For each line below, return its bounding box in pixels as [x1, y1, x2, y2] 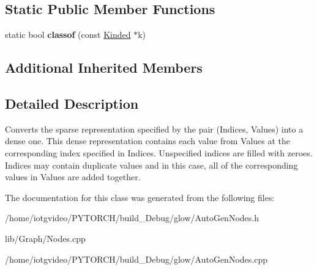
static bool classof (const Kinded [5, 28, 131, 41]
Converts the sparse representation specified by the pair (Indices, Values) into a [5, 122, 304, 135]
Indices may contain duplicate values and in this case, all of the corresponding [5, 158, 298, 171]
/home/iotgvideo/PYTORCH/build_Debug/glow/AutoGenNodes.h [5, 211, 259, 224]
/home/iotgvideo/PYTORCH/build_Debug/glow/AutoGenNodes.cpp [5, 252, 267, 265]
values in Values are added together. [5, 170, 141, 183]
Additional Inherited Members [5, 58, 203, 77]
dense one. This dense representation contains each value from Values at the [5, 134, 291, 147]
